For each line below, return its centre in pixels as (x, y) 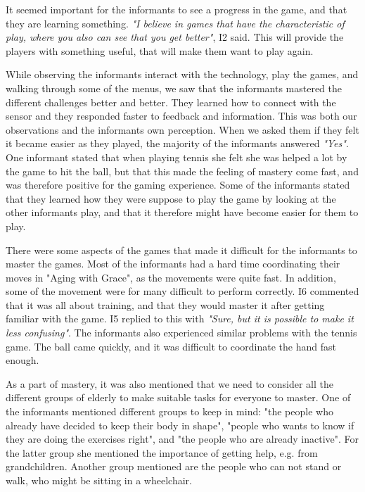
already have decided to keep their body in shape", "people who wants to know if (180, 425)
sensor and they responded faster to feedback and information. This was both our (181, 116)
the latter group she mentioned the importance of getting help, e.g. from (162, 452)
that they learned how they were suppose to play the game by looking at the (171, 198)
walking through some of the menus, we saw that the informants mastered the (174, 88)
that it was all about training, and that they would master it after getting (165, 304)
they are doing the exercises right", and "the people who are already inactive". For (182, 439)
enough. (23, 360)
